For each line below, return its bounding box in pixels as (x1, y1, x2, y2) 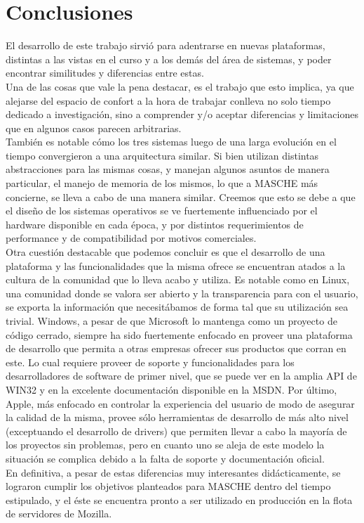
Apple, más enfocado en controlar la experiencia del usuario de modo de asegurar (6, 396, 355, 411)
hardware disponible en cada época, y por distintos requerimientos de (6, 217, 304, 231)
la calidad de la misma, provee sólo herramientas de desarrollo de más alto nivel (6, 410, 349, 425)
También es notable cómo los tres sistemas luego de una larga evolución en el (6, 134, 337, 149)
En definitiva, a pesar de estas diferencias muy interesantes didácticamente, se (6, 465, 341, 479)
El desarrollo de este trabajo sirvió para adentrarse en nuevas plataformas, (6, 38, 325, 53)
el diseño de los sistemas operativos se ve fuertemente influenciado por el (6, 203, 318, 218)
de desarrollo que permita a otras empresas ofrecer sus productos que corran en (6, 341, 346, 356)
